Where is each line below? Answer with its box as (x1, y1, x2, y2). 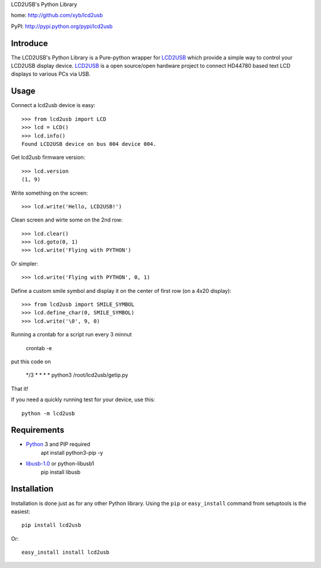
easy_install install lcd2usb (21, 549, 110, 556)
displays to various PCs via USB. (11, 70, 91, 77)
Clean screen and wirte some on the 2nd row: (11, 216, 123, 223)
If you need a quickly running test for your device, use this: (11, 396, 156, 403)
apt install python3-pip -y (40, 449, 103, 456)
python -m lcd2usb (21, 410, 75, 417)
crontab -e (26, 344, 52, 351)
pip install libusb (40, 468, 81, 476)
